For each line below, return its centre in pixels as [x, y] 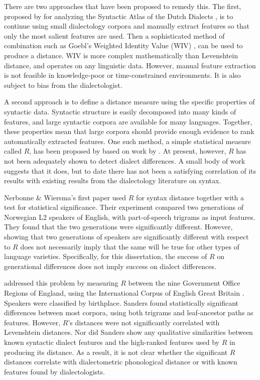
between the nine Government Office [184, 283]
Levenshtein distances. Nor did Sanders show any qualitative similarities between [128, 332]
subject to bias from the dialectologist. [63, 85]
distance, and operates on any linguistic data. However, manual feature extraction [130, 65]
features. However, [32, 322]
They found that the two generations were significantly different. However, [118, 227]
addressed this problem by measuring [61, 283]
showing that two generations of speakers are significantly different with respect [126, 237]
